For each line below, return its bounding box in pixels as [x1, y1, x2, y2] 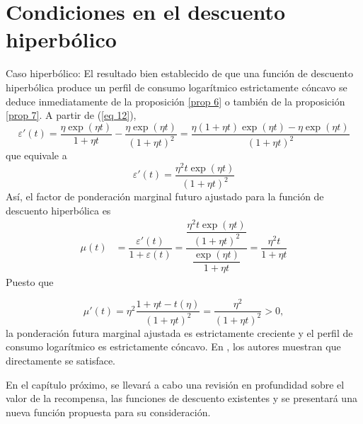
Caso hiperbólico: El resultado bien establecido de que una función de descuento [6, 66, 353, 81]
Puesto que [6, 274, 54, 289]
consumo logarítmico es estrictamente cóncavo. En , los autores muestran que [6, 339, 341, 354]
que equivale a [6, 148, 67, 163]
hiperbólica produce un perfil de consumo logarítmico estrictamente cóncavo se [6, 79, 347, 94]
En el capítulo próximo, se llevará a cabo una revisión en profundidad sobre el [6, 377, 345, 391]
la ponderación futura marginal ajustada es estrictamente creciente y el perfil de [6, 325, 353, 340]
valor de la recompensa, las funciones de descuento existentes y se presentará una [6, 391, 357, 406]
